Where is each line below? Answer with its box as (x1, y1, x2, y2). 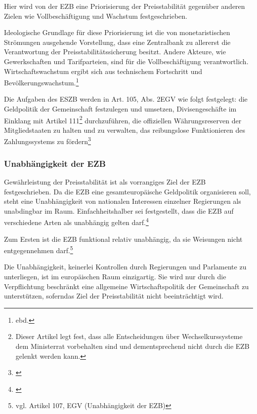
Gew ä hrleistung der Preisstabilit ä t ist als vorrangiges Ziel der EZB (4, 176, 206, 187)
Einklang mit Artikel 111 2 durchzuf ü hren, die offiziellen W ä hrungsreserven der (4, 113, 242, 125)
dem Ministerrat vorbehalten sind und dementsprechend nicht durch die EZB (15, 340, 250, 351)
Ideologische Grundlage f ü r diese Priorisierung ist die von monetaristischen (4, 27, 230, 38)
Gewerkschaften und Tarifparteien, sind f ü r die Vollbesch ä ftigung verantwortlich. (4, 56, 249, 66)
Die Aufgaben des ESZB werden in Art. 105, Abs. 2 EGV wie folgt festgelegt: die (4, 94, 248, 104)
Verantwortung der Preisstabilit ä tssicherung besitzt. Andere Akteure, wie (4, 46, 226, 57)
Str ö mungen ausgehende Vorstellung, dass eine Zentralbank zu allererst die (4, 37, 231, 47)
